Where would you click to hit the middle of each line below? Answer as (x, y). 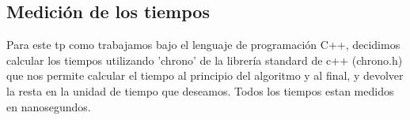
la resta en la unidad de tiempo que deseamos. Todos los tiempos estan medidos (200, 90)
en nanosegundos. (49, 106)
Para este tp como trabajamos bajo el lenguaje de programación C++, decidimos (203, 45)
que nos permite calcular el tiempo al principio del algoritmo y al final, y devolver (205, 75)
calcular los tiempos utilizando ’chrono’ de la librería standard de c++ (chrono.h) (205, 60)
